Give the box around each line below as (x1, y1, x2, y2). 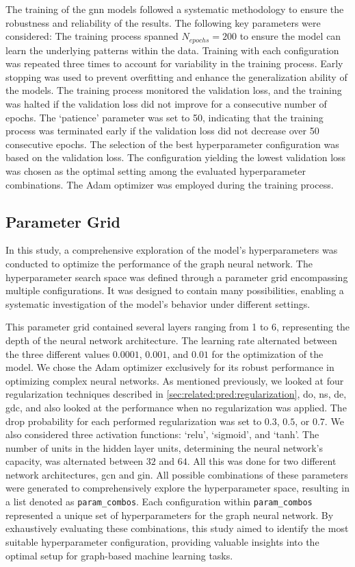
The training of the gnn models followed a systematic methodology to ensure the (5, 2, 344, 16)
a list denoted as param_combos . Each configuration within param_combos (5, 494, 313, 509)
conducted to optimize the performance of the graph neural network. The (5, 256, 313, 270)
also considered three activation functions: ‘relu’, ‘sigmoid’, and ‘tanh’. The (5, 427, 319, 442)
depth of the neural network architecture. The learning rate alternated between (5, 333, 337, 347)
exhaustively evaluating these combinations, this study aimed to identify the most (5, 521, 349, 535)
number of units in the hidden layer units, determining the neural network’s (5, 440, 324, 455)
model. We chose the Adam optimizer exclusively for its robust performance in (5, 360, 334, 374)
